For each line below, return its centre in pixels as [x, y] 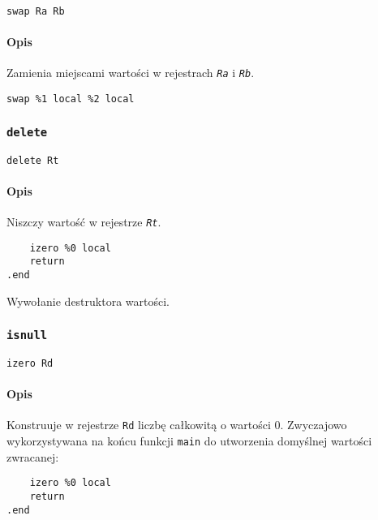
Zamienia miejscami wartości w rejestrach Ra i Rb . [131, 73]
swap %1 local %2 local [71, 99]
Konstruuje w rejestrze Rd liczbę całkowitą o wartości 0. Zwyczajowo [177, 425]
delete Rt [33, 160]
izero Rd [30, 363]
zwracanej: [33, 456]
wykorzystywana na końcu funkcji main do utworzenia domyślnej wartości [189, 441]
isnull [27, 335]
